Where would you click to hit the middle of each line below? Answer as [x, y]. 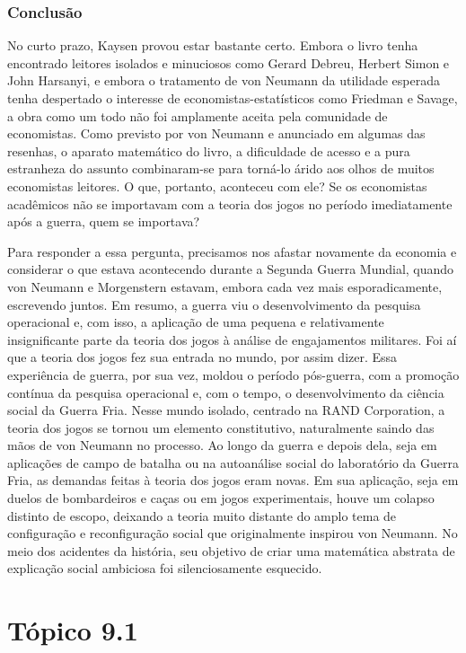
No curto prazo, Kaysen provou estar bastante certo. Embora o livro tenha [213, 45]
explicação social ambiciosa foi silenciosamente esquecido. [165, 568]
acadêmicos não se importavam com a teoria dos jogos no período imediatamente [230, 203]
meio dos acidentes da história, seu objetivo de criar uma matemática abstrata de [231, 550]
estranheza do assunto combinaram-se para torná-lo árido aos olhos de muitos [221, 168]
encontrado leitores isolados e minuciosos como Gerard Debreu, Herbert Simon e [229, 62]
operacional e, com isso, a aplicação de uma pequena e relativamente [196, 322]
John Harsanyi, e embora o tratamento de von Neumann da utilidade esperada [224, 80]
